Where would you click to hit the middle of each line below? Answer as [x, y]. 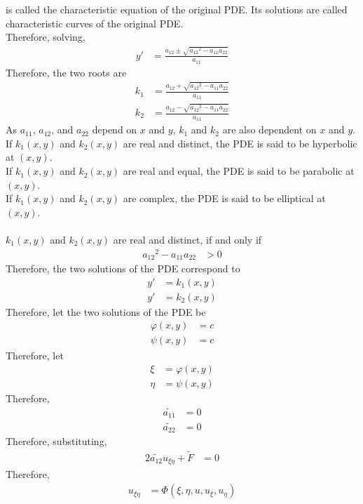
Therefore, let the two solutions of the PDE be [106, 311]
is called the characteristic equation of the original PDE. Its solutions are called [177, 9]
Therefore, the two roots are [66, 72]
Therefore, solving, [46, 37]
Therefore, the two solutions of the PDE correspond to [123, 268]
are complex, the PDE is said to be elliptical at [224, 198]
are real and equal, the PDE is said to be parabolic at [239, 171]
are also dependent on [269, 130]
